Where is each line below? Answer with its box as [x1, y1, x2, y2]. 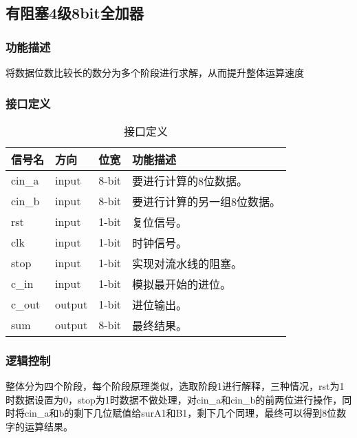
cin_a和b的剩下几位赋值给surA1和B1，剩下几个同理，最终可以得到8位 [24, 406, 337, 420]
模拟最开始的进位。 [132, 275, 232, 292]
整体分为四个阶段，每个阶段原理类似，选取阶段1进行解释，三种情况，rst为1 [6, 379, 345, 393]
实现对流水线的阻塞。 [132, 255, 243, 271]
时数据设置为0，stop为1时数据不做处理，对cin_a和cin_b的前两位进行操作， [6, 392, 343, 406]
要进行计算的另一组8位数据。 [132, 193, 281, 209]
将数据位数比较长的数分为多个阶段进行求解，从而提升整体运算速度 [6, 65, 304, 79]
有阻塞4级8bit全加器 [6, 2, 144, 23]
